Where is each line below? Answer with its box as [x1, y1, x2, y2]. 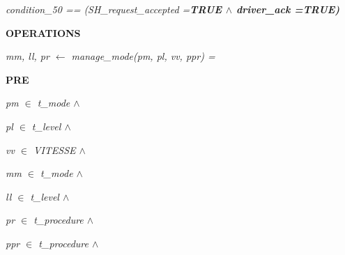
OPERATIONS [6, 25, 81, 40]
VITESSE [33, 142, 76, 157]
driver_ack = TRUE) [236, 2, 340, 16]
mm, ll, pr [6, 49, 49, 63]
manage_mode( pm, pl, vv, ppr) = [71, 49, 215, 63]
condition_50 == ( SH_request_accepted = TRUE [6, 2, 222, 16]
